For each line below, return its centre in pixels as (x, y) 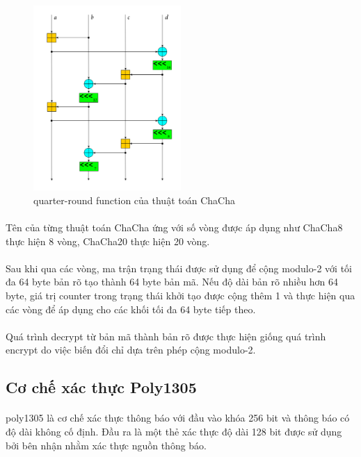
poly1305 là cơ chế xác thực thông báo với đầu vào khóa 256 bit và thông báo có (178, 418)
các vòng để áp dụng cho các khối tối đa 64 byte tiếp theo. (131, 309)
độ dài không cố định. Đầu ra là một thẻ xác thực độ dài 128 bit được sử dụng (174, 431)
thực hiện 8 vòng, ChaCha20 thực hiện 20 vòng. (108, 241)
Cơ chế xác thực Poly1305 (101, 387)
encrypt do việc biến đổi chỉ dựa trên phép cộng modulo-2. (131, 350)
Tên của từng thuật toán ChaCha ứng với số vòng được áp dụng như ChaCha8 (174, 227)
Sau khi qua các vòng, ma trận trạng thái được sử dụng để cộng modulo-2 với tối (179, 268)
